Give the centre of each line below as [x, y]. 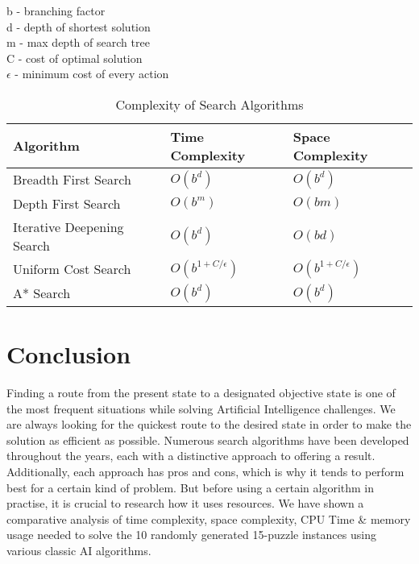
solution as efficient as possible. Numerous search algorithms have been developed [208, 440]
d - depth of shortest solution [79, 26]
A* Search [42, 293]
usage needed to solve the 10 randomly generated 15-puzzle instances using [191, 535]
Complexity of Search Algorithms [209, 104]
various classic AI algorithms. [79, 551]
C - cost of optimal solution [75, 58]
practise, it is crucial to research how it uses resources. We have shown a [185, 503]
